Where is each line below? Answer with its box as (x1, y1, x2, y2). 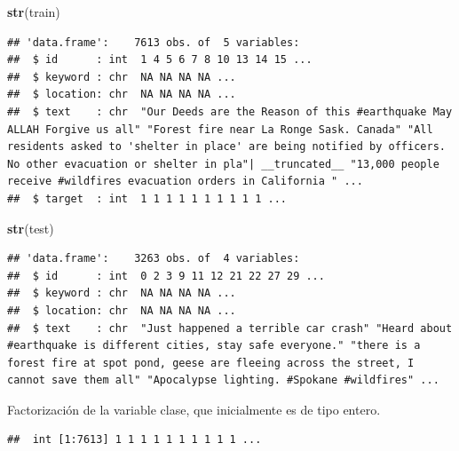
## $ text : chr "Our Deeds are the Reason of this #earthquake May (7, 105, 453, 118)
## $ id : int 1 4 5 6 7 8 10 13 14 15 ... (7, 53, 313, 67)
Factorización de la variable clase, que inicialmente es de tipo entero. (7, 400, 381, 418)
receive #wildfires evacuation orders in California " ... (7, 175, 363, 188)
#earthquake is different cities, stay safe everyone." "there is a (7, 339, 421, 352)
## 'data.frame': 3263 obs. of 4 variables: (7, 252, 300, 265)
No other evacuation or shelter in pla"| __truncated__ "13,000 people (7, 157, 439, 170)
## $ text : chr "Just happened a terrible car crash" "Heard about (7, 321, 453, 335)
